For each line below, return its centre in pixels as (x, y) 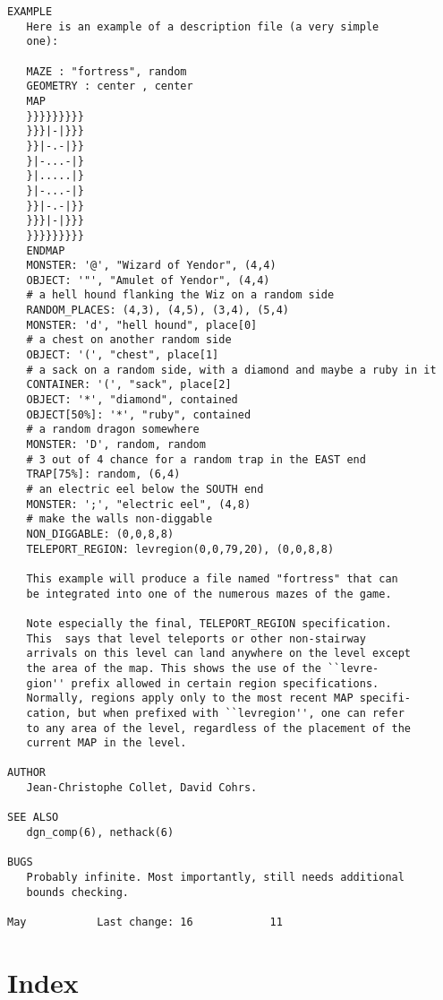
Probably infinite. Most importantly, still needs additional (215, 878)
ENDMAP (46, 250)
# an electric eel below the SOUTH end (145, 489)
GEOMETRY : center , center (110, 86)
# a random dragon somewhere (113, 430)
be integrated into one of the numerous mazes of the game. (209, 594)
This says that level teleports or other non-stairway (196, 638)
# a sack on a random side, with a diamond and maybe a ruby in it (231, 370)
